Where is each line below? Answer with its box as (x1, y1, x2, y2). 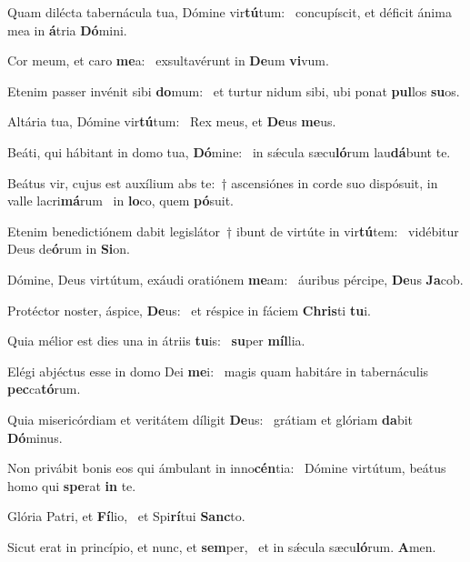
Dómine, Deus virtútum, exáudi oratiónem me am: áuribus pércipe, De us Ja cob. (7, 269, 464, 288)
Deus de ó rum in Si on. (7, 239, 130, 258)
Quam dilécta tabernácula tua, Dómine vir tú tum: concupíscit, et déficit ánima (7, 3, 452, 21)
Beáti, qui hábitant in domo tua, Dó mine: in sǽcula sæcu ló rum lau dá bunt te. (7, 142, 451, 161)
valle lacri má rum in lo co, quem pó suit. (7, 191, 234, 210)
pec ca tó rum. (7, 379, 81, 398)
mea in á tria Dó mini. (7, 20, 127, 39)
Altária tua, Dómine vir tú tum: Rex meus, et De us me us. (7, 112, 336, 131)
